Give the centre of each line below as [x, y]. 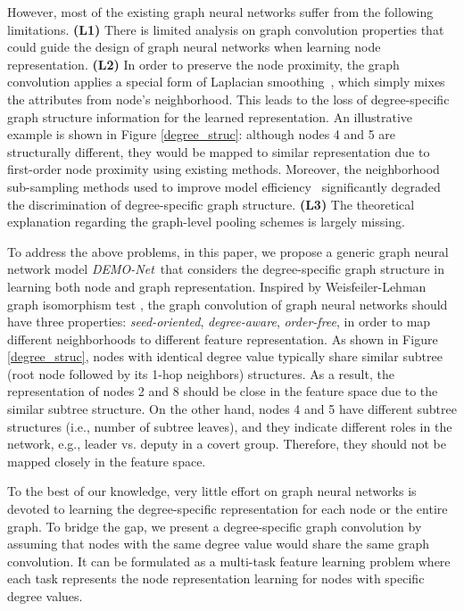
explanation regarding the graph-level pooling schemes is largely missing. [206, 222]
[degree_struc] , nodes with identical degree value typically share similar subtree [225, 356]
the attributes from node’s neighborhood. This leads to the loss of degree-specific [228, 99]
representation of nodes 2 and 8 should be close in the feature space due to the [223, 391]
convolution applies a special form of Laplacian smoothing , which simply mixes [226, 82]
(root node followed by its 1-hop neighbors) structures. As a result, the [201, 373]
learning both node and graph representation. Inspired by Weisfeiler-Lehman [217, 286]
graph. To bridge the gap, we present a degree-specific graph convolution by [215, 526]
